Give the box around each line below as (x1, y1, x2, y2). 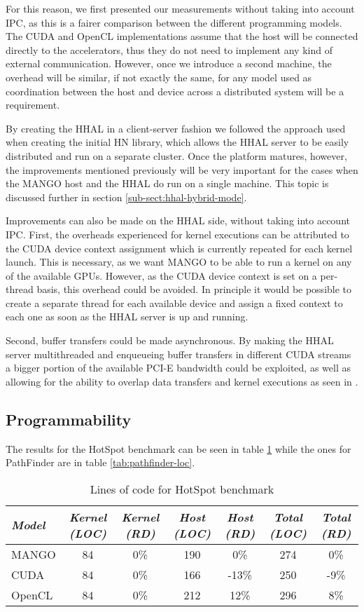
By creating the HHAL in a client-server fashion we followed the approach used (6, 121, 346, 135)
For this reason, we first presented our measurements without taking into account (6, 1, 355, 15)
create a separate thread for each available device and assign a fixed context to (6, 295, 343, 310)
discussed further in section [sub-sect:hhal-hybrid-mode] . (6, 189, 247, 204)
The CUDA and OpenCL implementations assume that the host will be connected (6, 29, 358, 43)
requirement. (6, 97, 60, 112)
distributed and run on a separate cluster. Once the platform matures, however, (6, 148, 347, 163)
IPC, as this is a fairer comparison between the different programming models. (6, 15, 342, 29)
